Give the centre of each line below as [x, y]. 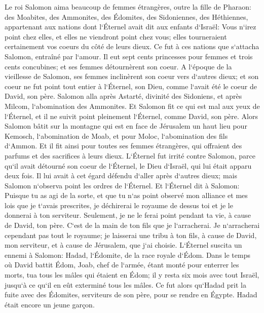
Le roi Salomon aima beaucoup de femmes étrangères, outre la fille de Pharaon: [128, 7]
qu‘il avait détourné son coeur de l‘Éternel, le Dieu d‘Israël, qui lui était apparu [128, 165]
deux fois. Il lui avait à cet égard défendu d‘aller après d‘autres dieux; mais [121, 175]
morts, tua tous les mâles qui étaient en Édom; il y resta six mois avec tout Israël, [132, 275]
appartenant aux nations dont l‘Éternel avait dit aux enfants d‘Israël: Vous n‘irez [130, 27]
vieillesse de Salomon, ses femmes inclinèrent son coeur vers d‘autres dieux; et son [132, 76]
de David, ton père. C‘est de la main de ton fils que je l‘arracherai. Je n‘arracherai [132, 225]
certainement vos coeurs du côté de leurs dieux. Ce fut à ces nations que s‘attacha [132, 46]
